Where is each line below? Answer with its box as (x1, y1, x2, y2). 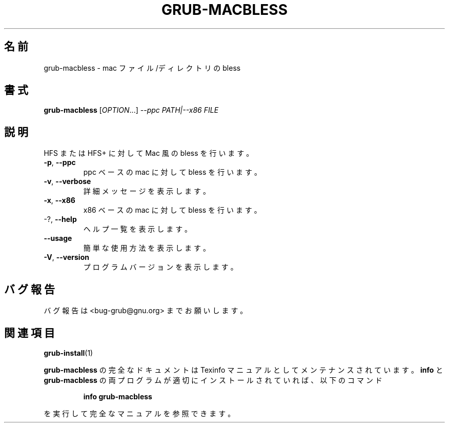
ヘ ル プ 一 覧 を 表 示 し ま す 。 (83, 225, 192, 234)
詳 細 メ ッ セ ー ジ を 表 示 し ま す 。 (83, 187, 210, 196)
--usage (44, 234, 72, 243)
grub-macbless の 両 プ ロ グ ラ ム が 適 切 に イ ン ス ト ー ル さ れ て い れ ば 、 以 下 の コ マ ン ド (44, 375, 382, 384)
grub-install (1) (44, 348, 93, 357)
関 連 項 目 (4, 326, 55, 339)
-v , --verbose (44, 177, 91, 186)
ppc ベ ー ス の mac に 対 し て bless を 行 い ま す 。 (83, 168, 261, 177)
